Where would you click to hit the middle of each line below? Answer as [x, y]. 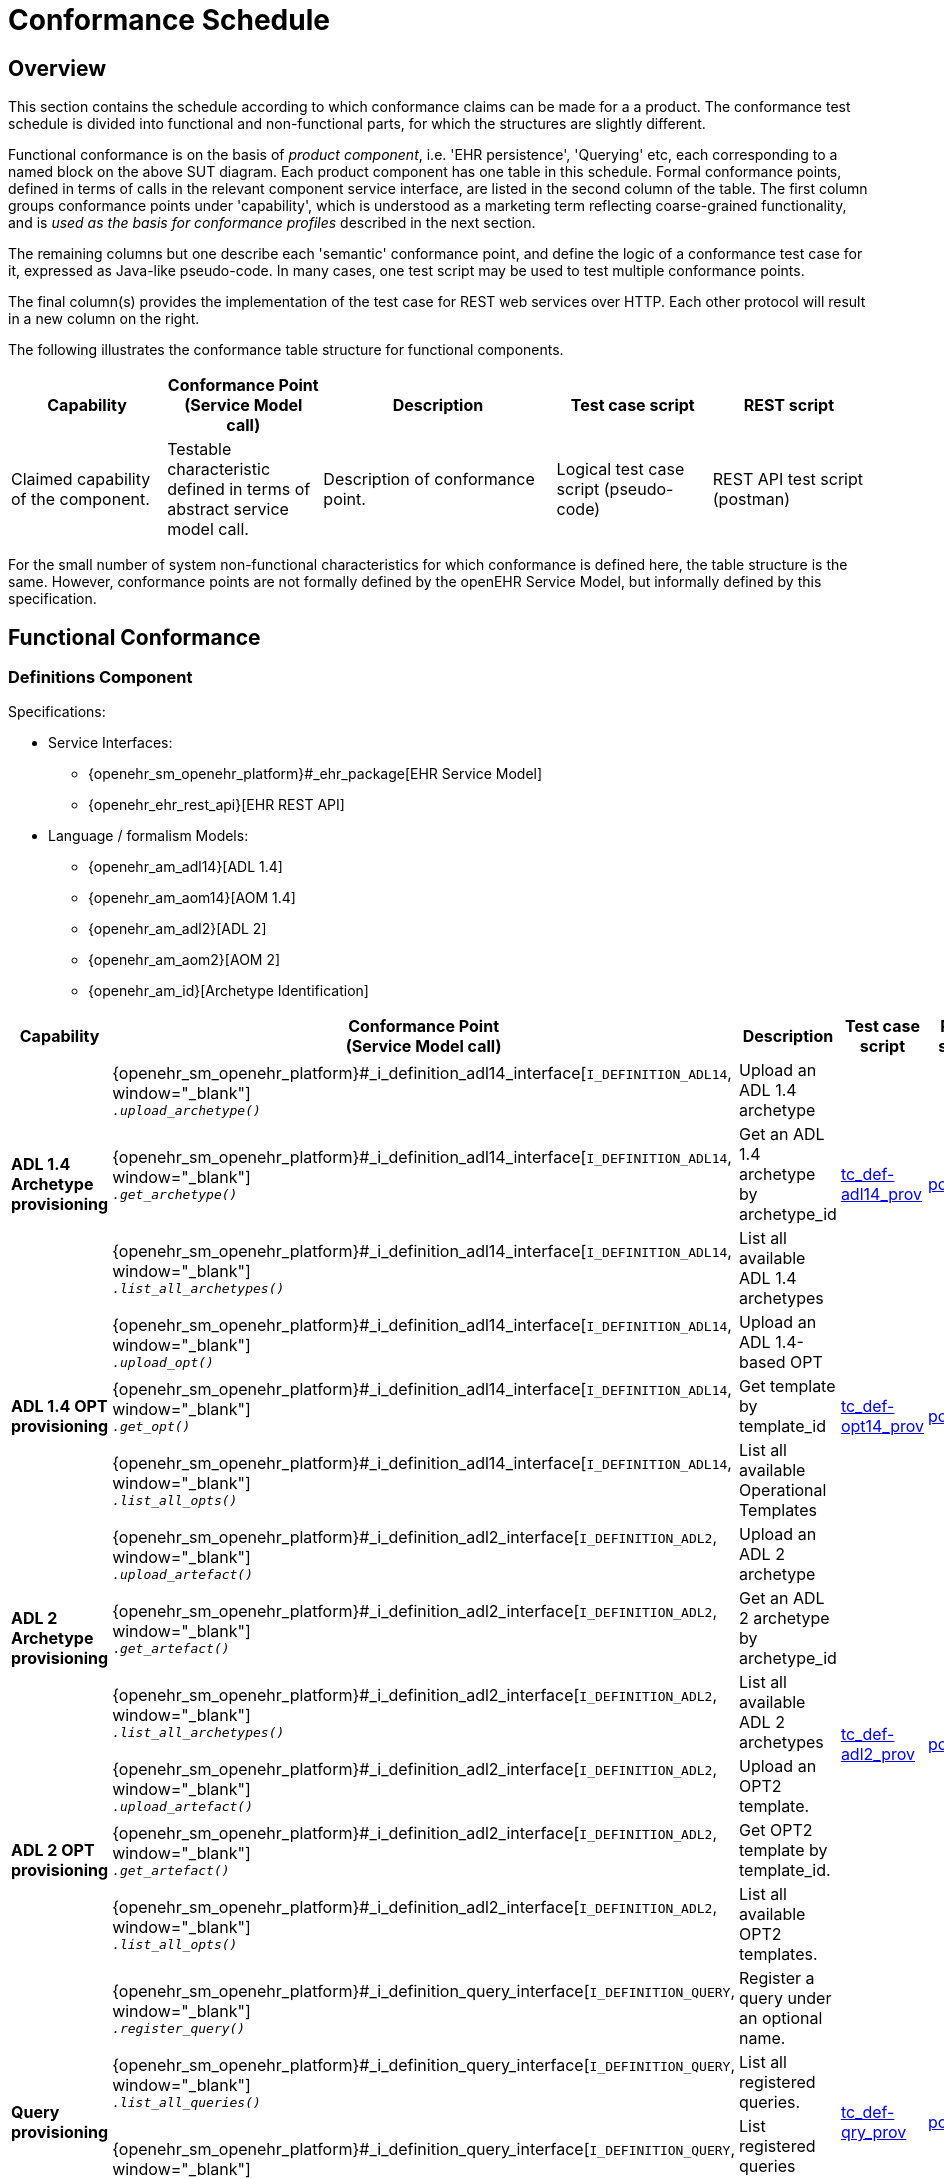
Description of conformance [429, 479]
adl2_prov [877, 1754]
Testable [199, 449]
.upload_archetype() [186, 1110]
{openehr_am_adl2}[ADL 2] [177, 929]
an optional [781, 2018]
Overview [57, 68]
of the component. [80, 499]
